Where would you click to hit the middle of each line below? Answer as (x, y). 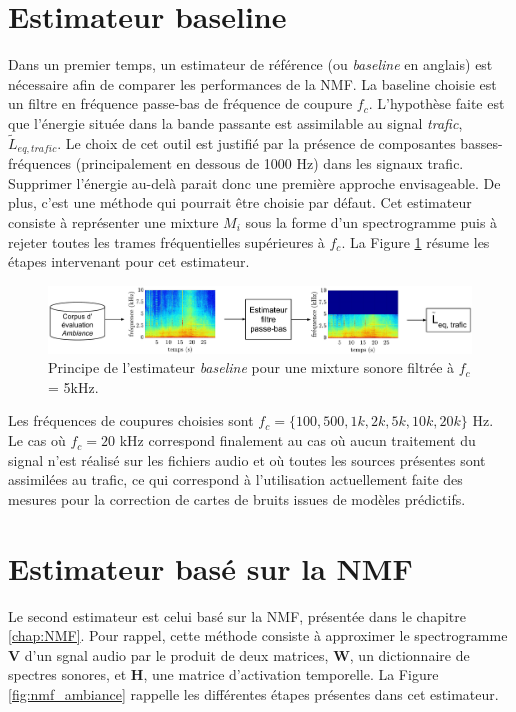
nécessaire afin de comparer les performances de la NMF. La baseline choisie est (252, 83)
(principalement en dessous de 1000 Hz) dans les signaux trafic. (269, 163)
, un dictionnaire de (409, 654)
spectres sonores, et (67, 674)
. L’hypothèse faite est (436, 103)
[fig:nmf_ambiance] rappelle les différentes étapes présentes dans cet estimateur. (253, 693)
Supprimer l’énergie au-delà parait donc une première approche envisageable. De (254, 182)
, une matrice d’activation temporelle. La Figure (291, 674)
